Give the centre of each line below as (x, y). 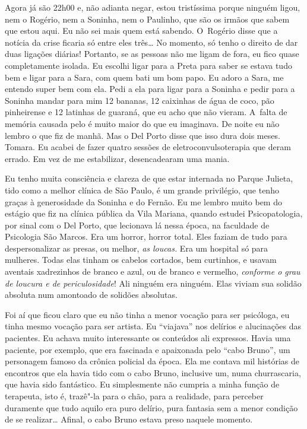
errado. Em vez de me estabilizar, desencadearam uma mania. (117, 158)
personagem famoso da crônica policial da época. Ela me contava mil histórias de (152, 361)
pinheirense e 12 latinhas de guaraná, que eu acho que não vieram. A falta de (146, 112)
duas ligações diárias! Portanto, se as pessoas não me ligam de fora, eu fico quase (152, 54)
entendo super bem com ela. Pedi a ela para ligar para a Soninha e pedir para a (150, 89)
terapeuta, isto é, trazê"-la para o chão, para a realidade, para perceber (134, 396)
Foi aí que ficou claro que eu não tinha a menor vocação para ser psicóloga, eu (147, 314)
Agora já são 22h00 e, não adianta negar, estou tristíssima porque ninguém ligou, (153, 7)
